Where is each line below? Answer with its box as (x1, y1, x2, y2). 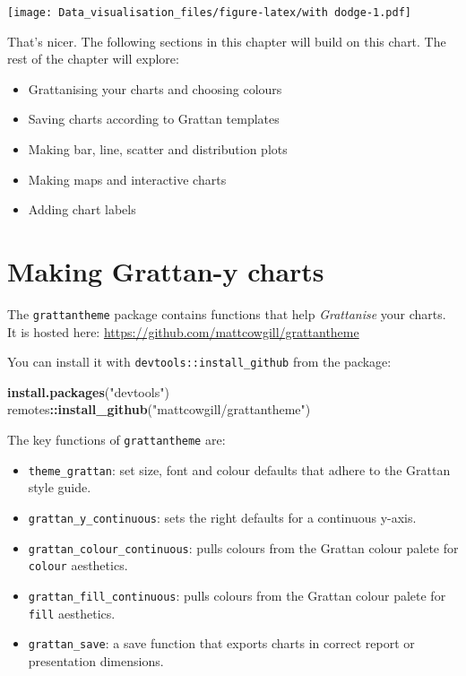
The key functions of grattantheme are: (7, 430, 226, 449)
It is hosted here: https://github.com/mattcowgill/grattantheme (7, 322, 359, 341)
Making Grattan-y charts (7, 253, 324, 289)
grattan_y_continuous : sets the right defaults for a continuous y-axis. (28, 507, 417, 526)
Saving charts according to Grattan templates (28, 109, 280, 128)
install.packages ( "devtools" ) (7, 382, 169, 401)
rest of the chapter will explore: (7, 49, 179, 68)
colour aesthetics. (28, 556, 128, 575)
